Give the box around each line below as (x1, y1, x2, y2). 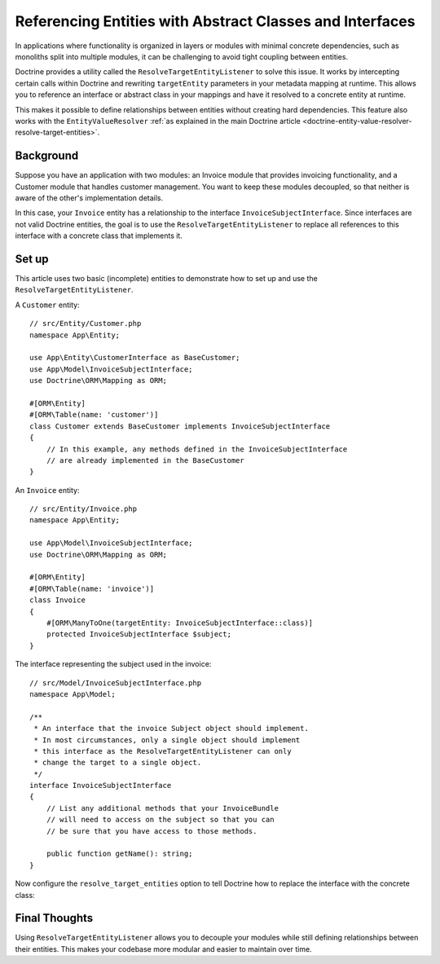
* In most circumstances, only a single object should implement (33, 735, 301, 745)
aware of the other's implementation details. (15, 192, 164, 203)
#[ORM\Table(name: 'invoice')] (29, 583, 155, 593)
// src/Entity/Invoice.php (29, 504, 138, 513)
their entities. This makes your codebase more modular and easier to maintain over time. (15, 944, 313, 953)
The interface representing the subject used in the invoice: (15, 659, 212, 669)
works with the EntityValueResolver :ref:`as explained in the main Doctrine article (15, 116, 301, 125)
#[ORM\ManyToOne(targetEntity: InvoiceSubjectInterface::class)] (46, 618, 314, 627)
